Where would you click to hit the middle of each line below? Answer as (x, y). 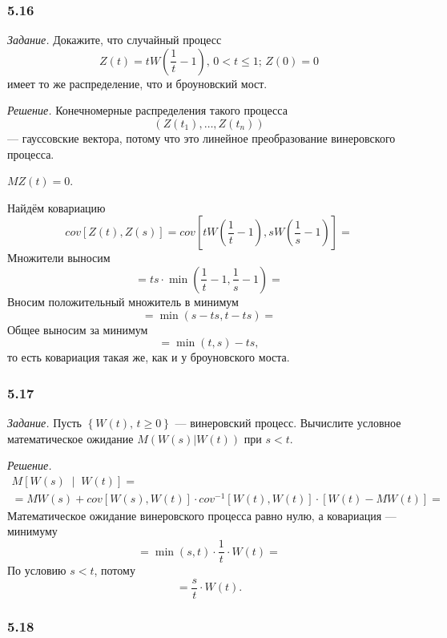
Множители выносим (59, 258)
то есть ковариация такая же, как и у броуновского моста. (149, 357)
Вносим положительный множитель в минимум (123, 301)
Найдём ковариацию (56, 207)
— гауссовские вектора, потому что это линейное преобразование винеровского (201, 138)
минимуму (32, 531)
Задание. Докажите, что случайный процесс (115, 40)
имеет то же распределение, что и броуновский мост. (137, 83)
